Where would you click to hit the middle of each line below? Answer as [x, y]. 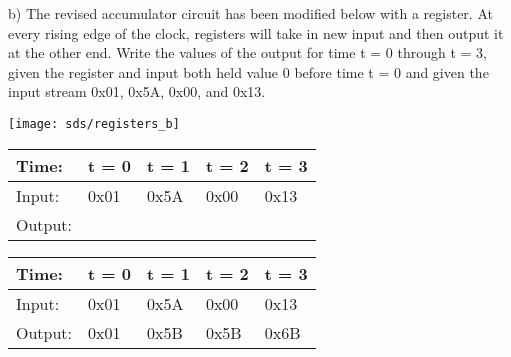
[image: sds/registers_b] [94, 123]
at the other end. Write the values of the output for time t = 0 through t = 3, [247, 52]
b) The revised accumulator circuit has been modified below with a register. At [250, 13]
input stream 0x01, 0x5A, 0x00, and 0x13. [137, 91]
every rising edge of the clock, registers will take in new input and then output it [256, 32]
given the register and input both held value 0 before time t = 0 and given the [248, 71]
